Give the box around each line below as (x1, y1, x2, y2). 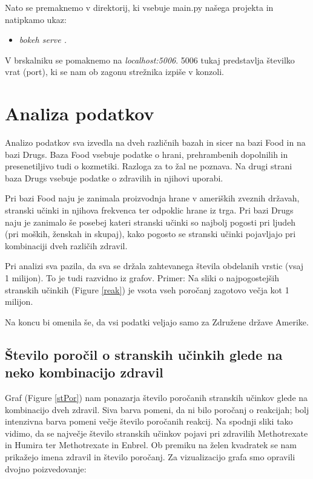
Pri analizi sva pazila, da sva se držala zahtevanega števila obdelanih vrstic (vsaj (5, 259, 304, 272)
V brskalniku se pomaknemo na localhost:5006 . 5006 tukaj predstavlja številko (5, 53, 295, 66)
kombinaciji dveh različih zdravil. (5, 239, 128, 252)
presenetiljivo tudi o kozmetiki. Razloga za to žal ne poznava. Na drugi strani (5, 160, 292, 172)
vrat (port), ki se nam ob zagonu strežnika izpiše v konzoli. (5, 65, 225, 78)
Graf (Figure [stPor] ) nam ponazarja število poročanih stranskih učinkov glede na (5, 391, 308, 403)
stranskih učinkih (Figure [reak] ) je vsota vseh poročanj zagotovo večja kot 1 (5, 283, 289, 296)
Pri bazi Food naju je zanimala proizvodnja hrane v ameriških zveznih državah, (5, 192, 300, 204)
